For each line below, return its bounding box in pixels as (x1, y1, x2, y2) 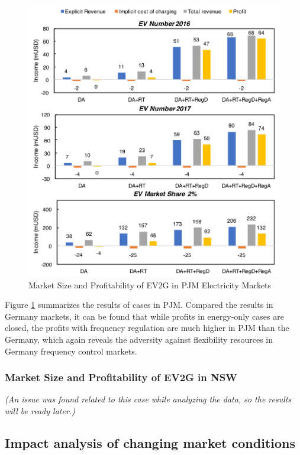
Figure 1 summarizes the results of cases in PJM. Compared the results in (5, 298, 273, 311)
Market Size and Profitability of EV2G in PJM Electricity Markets (28, 278, 272, 291)
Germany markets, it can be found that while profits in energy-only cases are (5, 310, 284, 322)
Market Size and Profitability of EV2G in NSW (5, 370, 237, 385)
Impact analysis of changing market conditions (5, 433, 296, 451)
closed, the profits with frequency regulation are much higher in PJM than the (5, 321, 289, 334)
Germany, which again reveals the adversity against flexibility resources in (5, 333, 273, 345)
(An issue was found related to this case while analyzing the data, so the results (5, 393, 292, 405)
